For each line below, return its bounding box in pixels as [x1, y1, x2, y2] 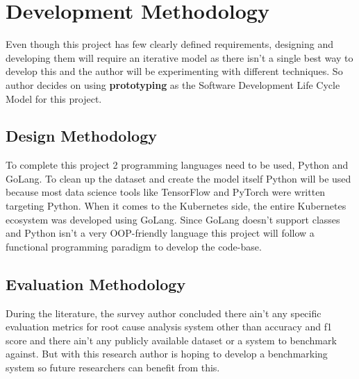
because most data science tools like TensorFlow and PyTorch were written [6, 185, 326, 199]
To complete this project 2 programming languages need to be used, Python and [6, 158, 349, 172]
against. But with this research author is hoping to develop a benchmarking [6, 346, 328, 361]
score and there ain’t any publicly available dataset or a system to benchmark [6, 332, 337, 347]
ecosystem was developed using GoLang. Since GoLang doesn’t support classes [6, 212, 340, 226]
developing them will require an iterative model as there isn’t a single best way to [6, 50, 353, 65]
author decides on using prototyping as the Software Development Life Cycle [6, 77, 340, 92]
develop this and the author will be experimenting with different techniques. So [6, 64, 343, 78]
